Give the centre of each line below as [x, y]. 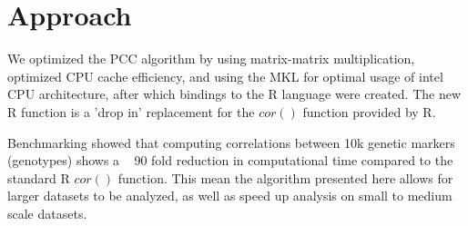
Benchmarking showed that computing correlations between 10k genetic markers [231, 142]
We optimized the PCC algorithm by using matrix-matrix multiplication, [211, 59]
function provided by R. [369, 111]
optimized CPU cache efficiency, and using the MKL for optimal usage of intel [225, 76]
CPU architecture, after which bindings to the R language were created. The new [234, 94]
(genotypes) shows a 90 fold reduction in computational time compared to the [230, 160]
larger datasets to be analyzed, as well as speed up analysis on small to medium [230, 196]
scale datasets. [47, 213]
